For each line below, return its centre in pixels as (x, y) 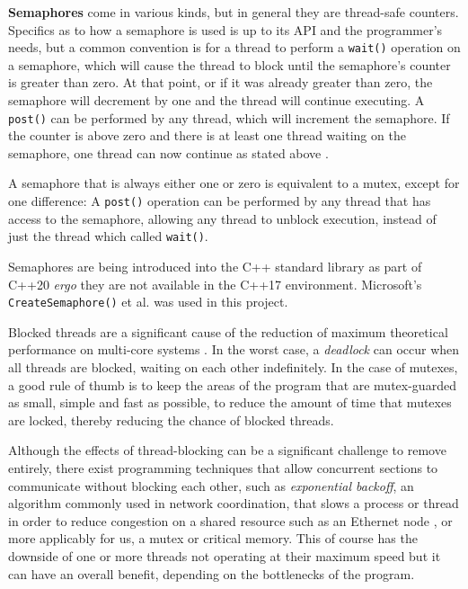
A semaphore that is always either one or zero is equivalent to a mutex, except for (234, 183)
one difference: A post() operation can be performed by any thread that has (220, 201)
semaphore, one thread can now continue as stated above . (168, 152)
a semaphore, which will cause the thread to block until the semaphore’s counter (230, 64)
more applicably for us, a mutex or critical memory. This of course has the (213, 538)
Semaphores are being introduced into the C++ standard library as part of (215, 266)
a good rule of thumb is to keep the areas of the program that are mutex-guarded (232, 384)
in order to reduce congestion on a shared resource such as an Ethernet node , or (230, 520)
